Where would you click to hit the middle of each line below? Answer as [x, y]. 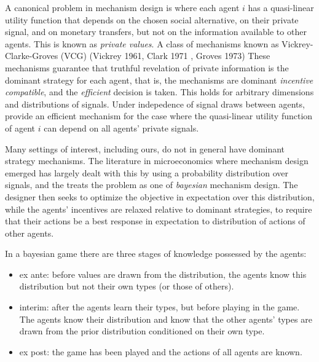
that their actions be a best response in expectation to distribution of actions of [155, 221]
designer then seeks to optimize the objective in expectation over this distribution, [160, 196]
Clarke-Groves [32, 56]
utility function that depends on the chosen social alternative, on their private [152, 19]
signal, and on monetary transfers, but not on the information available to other [156, 32]
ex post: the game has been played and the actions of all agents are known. [161, 351]
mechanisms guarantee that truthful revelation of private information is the [147, 67]
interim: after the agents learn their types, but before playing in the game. [159, 307]
